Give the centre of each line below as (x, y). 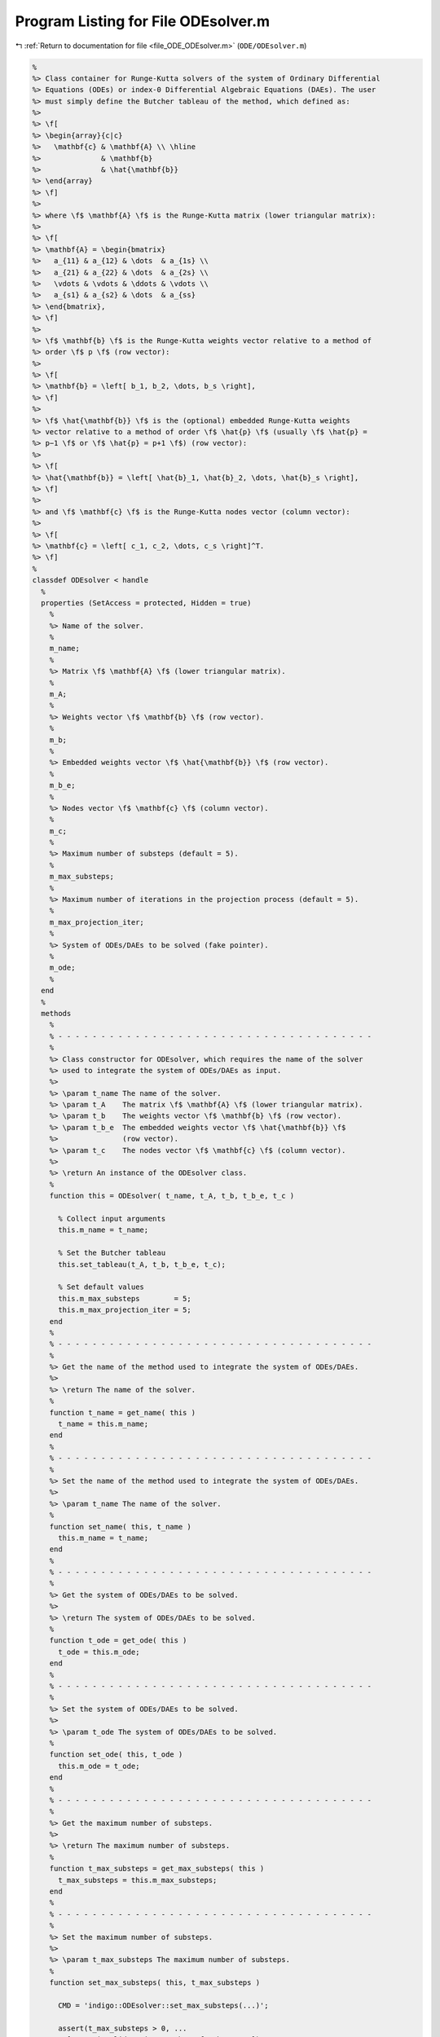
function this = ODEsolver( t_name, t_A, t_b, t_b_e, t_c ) (172, 1196)
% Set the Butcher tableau (112, 1253)
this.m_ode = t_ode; (99, 1766)
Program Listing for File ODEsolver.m (143, 21)
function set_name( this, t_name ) (120, 1527)
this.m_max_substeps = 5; (125, 1298)
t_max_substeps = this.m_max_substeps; (138, 1880)
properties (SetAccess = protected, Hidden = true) (146, 603)
